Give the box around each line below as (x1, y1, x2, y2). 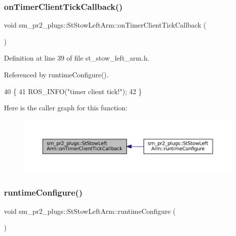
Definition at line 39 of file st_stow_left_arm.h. (4, 53, 149, 63)
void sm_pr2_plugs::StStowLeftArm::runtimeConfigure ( (4, 205, 176, 216)
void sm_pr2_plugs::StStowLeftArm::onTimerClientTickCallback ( (4, 20, 206, 30)
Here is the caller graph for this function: (4, 102, 128, 113)
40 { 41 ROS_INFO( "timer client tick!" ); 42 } (4, 86, 142, 96)
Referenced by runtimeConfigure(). (4, 69, 109, 79)
